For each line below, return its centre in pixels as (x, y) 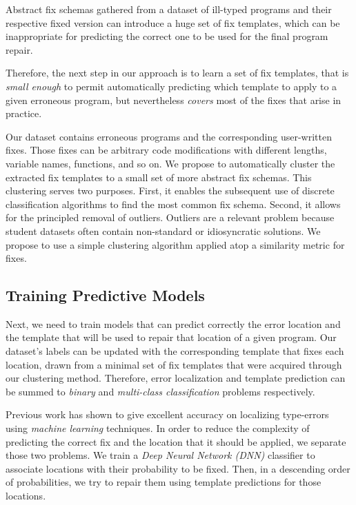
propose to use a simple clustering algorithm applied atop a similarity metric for (175, 244)
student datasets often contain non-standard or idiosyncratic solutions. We (163, 230)
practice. (24, 113)
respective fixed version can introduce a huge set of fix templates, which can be (173, 22)
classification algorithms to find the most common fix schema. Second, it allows (173, 204)
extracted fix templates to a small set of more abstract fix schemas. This (159, 177)
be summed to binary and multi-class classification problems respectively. (160, 391)
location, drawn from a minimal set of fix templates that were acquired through (174, 364)
